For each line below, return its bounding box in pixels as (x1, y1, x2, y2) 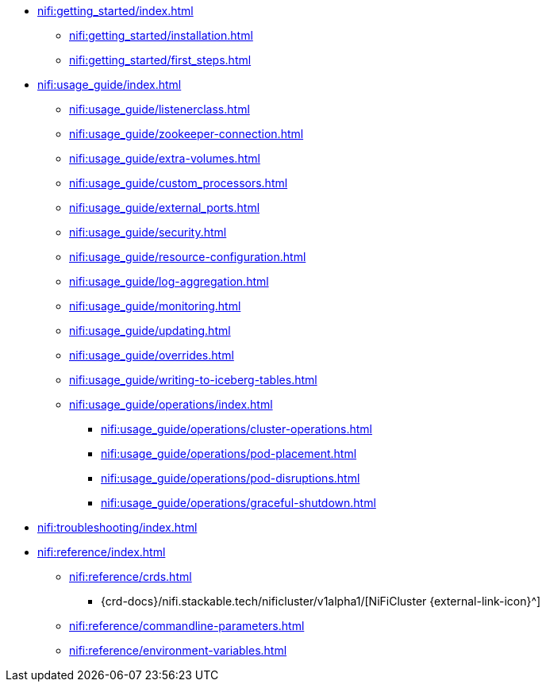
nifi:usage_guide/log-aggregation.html (69, 275, 269, 288)
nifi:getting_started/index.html (37, 4, 194, 17)
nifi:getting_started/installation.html (69, 29, 253, 42)
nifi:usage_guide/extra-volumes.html (69, 152, 260, 165)
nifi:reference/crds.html (69, 570, 192, 583)
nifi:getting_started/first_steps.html (69, 53, 252, 67)
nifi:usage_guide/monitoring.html (69, 299, 241, 313)
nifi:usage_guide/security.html (69, 225, 227, 239)
